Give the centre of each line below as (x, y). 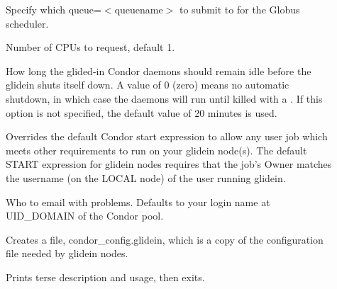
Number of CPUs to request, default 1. (90, 47)
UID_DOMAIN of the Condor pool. (85, 216)
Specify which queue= (54, 9)
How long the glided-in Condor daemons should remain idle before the (159, 70)
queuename (139, 9)
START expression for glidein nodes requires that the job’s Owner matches (169, 164)
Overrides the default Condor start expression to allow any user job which (167, 136)
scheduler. (27, 23)
